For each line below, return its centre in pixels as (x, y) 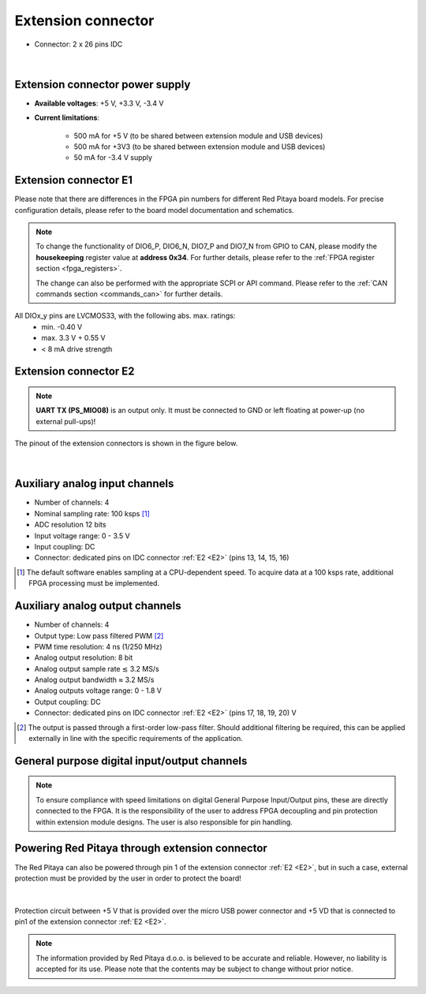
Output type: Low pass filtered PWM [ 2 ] (99, 635)
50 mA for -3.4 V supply (113, 158)
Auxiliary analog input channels (94, 484)
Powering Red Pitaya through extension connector (141, 849)
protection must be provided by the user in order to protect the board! (128, 878)
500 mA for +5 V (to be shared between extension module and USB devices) (198, 136)
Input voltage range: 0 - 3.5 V (82, 535)
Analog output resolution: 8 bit (84, 657)
